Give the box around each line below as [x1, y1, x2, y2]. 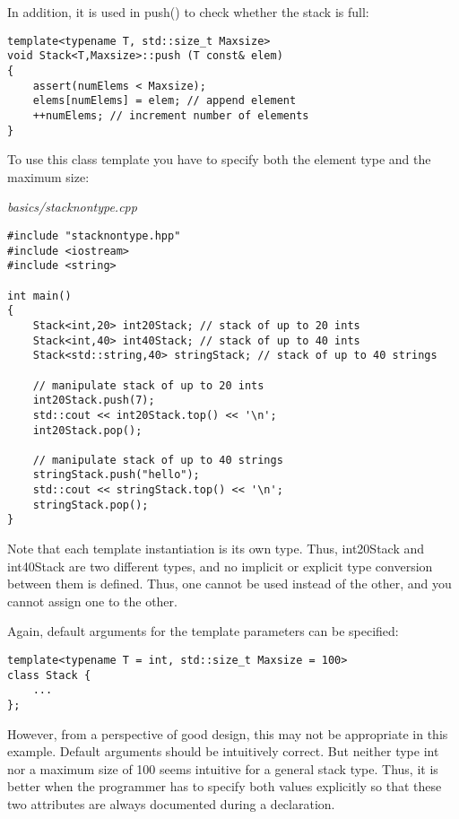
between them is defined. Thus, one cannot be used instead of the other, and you [7, 574, 452, 593]
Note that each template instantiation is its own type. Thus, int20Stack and [7, 539, 425, 558]
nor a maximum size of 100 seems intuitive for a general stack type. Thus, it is [7, 759, 438, 778]
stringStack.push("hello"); [32, 468, 200, 482]
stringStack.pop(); [32, 498, 149, 511]
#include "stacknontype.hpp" [7, 229, 181, 242]
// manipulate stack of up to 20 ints [32, 379, 264, 392]
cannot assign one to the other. [7, 591, 178, 610]
